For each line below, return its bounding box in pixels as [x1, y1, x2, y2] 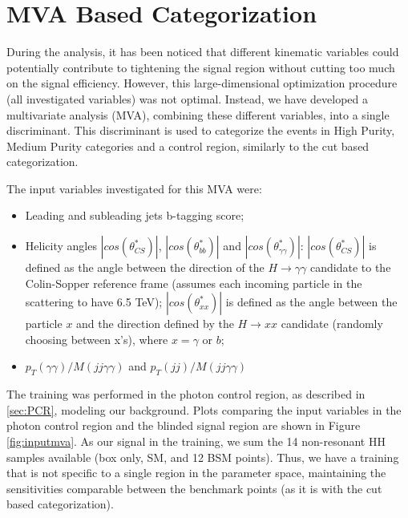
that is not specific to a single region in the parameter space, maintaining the [6, 464, 386, 481]
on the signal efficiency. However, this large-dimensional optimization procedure [6, 75, 398, 91]
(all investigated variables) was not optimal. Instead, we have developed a [6, 90, 369, 107]
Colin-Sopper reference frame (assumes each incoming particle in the [25, 274, 362, 291]
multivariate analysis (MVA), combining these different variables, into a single [6, 106, 390, 123]
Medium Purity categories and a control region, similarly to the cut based [6, 137, 370, 154]
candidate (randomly [281, 315, 383, 332]
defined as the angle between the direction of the [25, 259, 265, 276]
